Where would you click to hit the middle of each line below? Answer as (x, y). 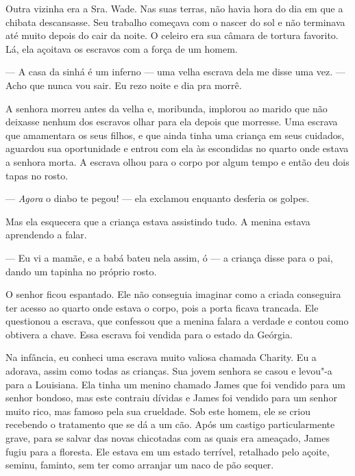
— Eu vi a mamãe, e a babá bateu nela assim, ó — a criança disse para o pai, (169, 257)
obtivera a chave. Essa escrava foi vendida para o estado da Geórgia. (149, 334)
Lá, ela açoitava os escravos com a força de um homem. (122, 48)
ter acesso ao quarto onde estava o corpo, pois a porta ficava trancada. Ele (162, 307)
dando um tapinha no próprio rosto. (81, 271)
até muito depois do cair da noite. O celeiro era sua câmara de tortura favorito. (172, 35)
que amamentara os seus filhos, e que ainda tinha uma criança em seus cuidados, (175, 135)
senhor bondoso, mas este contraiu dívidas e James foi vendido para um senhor (171, 398)
